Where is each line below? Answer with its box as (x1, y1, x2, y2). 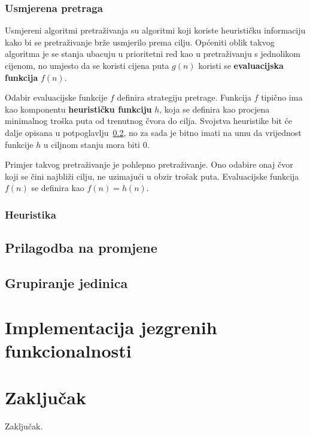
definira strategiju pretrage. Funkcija (117, 91, 251, 104)
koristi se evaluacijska (198, 59, 284, 71)
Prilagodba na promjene (5, 238, 157, 257)
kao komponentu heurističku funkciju (5, 102, 152, 115)
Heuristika (5, 207, 56, 222)
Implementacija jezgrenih (5, 314, 217, 339)
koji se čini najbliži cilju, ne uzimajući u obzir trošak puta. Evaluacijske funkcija (5, 169, 299, 182)
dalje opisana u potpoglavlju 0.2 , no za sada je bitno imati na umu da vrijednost (5, 126, 302, 138)
